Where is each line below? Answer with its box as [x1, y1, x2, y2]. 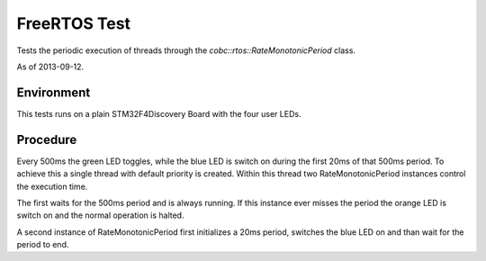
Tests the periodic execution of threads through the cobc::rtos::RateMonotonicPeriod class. [16, 45, 355, 56]
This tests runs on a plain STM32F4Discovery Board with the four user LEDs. [16, 108, 301, 119]
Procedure [16, 131, 77, 148]
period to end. [16, 239, 69, 250]
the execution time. [16, 181, 88, 192]
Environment [16, 85, 91, 100]
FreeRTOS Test [16, 13, 130, 33]
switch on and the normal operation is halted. [16, 210, 184, 220]
